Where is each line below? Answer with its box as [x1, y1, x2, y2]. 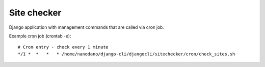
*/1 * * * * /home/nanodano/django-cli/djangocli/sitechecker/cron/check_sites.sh [18, 51, 236, 57]
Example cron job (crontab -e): [9, 33, 71, 39]
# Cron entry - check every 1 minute [18, 44, 109, 50]
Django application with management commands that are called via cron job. [9, 24, 164, 30]
